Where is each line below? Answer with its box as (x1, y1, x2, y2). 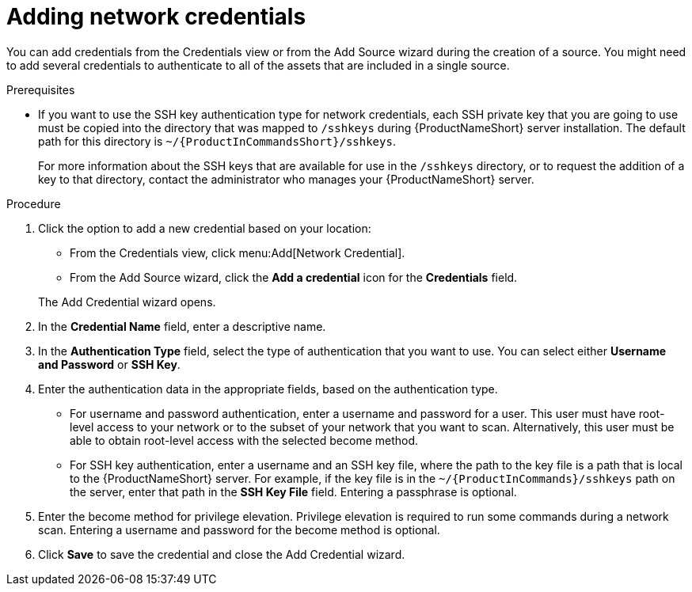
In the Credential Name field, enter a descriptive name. (38, 319, 326, 333)
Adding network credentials (6, 3, 306, 30)
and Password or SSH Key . (38, 357, 181, 371)
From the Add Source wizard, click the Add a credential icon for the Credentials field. (70, 270, 518, 284)
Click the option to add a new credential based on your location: (38, 221, 371, 235)
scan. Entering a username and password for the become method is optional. (38, 522, 440, 537)
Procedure (6, 196, 61, 211)
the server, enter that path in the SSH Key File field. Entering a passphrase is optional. (70, 484, 517, 499)
